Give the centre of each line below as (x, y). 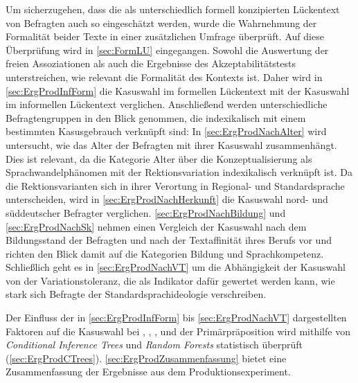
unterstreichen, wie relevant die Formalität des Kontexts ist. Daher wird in (164, 77)
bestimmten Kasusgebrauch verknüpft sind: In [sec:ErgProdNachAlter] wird (166, 131)
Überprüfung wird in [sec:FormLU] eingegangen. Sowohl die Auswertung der (167, 50)
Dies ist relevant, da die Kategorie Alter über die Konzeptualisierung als (159, 158)
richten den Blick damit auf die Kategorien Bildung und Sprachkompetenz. (165, 253)
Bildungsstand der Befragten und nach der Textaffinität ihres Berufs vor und (169, 240)
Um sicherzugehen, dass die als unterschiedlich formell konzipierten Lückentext (173, 9)
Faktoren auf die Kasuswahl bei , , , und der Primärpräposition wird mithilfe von (178, 331)
